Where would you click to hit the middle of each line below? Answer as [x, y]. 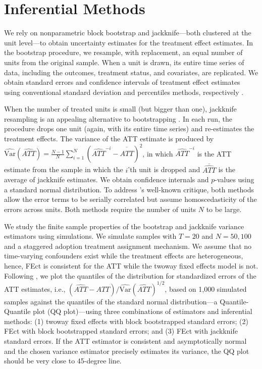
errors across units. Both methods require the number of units [100, 209]
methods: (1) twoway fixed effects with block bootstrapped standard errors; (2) [126, 321]
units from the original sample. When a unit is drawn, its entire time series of [124, 62]
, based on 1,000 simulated [206, 288]
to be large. [224, 209]
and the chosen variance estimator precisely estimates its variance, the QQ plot [127, 351]
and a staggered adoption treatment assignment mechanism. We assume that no [128, 246]
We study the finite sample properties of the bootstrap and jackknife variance [124, 226]
